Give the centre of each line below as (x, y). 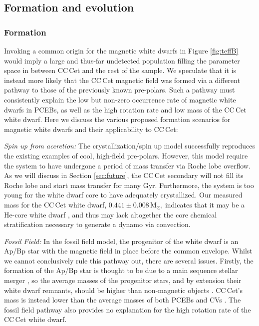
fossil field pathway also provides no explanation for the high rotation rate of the (128, 309)
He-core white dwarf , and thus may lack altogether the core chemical (111, 214)
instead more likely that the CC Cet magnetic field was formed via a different (122, 80)
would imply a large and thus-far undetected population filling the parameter (122, 60)
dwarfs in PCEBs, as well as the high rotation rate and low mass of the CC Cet (125, 109)
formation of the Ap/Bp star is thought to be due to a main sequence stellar (121, 270)
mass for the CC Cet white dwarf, (55, 204)
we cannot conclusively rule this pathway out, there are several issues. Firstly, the (129, 260)
